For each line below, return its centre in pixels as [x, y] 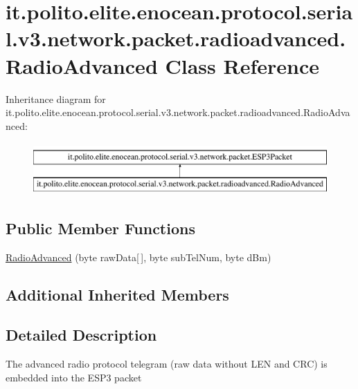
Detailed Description [81, 335]
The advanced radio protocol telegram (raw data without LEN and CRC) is [167, 364]
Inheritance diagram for [56, 98]
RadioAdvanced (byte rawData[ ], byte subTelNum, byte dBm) [138, 257]
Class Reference [242, 65]
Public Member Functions [100, 228]
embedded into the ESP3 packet [74, 377]
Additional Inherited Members [117, 294]
